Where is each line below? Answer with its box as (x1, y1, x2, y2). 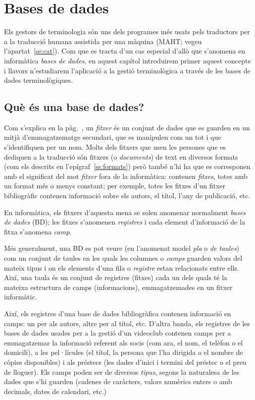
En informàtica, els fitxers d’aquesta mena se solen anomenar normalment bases (4, 207, 246, 217)
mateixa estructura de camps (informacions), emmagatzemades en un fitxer (4, 282, 233, 292)
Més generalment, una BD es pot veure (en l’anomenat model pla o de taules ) (4, 243, 240, 253)
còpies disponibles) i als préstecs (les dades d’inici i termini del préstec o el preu (4, 356, 247, 367)
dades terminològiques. (4, 75, 73, 85)
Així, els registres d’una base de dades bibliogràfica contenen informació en (4, 308, 231, 318)
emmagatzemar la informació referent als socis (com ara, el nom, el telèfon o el (4, 337, 243, 347)
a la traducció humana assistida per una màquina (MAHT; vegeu (4, 36, 202, 46)
